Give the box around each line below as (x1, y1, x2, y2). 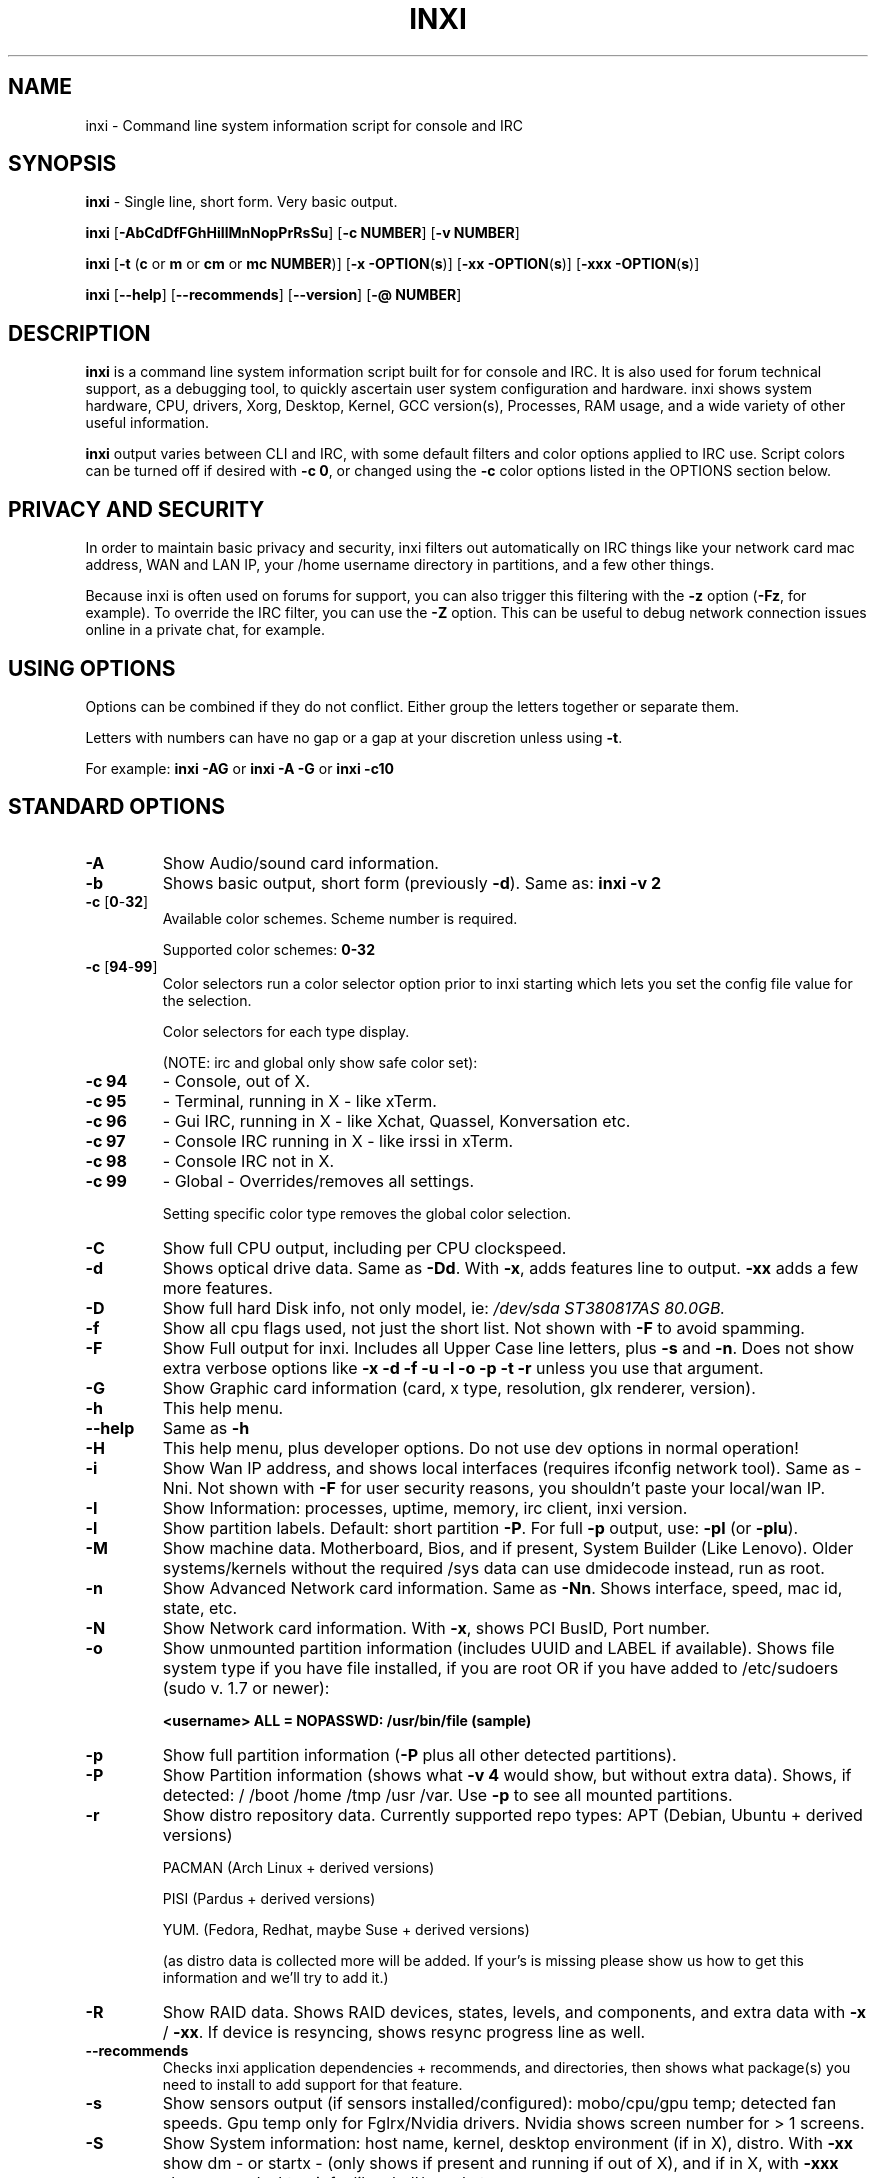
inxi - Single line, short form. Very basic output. (85, 193, 398, 211)
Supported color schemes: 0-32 (162, 940, 375, 958)
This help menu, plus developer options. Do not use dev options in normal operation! (162, 1437, 799, 1458)
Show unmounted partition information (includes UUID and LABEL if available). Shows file (162, 1637, 835, 1658)
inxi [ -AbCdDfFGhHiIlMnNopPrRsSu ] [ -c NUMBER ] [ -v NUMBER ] (85, 224, 520, 242)
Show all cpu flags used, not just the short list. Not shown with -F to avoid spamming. (162, 1317, 805, 1338)
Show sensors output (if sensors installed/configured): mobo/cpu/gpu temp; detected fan (162, 2092, 837, 2113)
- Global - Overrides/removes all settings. (162, 1170, 475, 1191)
